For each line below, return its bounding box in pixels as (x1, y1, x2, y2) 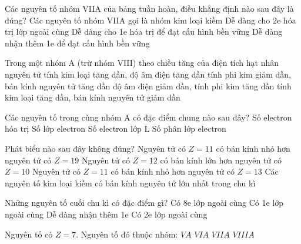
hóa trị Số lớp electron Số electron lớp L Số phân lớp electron (5, 122, 226, 135)
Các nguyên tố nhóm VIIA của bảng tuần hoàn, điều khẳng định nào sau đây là (5, 2, 294, 14)
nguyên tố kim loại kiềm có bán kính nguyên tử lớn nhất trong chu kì (5, 176, 256, 189)
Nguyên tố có (5, 228, 53, 240)
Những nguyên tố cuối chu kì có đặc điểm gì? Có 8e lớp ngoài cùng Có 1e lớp (5, 196, 284, 209)
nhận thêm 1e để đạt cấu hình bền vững (5, 36, 150, 49)
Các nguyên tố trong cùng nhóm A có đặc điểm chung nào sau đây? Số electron (5, 111, 292, 123)
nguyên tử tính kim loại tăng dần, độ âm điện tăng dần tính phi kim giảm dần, (5, 68, 291, 80)
